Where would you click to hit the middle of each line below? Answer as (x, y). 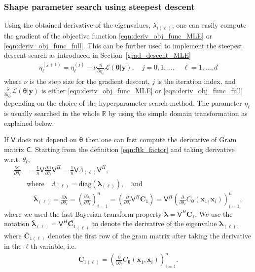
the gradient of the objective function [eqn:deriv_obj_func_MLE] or (108, 36)
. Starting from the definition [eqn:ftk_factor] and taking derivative (133, 149)
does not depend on (47, 139)
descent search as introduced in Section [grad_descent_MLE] (97, 55)
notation (17, 223)
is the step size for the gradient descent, (90, 81)
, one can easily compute (209, 25)
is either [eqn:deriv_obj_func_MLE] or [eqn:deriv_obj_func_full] (142, 91)
